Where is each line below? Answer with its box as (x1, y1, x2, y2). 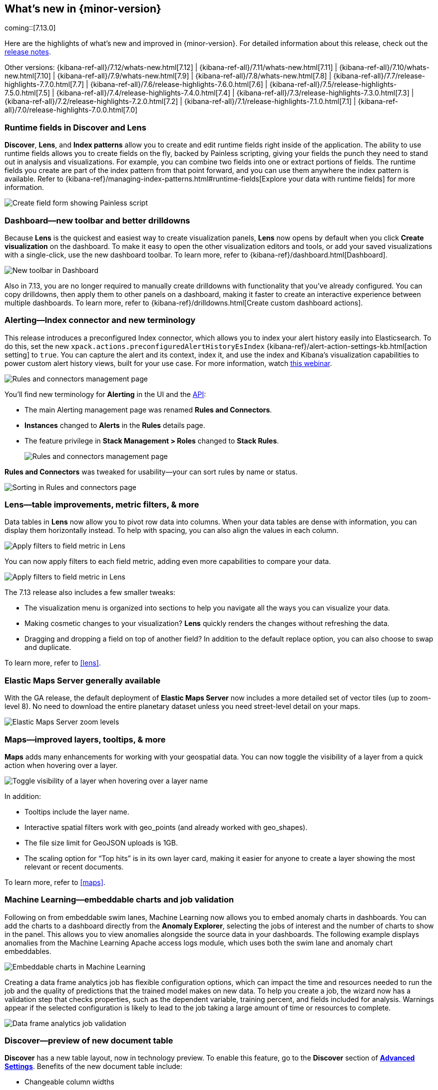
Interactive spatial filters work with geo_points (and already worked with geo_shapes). (24, 822, 308, 831)
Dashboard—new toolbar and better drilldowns (4, 215, 190, 225)
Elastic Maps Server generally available (4, 675, 161, 685)
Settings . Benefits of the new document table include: (4, 1062, 183, 1071)
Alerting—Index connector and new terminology (4, 315, 196, 325)
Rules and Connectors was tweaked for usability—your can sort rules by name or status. (4, 467, 298, 476)
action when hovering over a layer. (4, 760, 118, 769)
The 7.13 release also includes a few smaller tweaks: (4, 588, 176, 597)
